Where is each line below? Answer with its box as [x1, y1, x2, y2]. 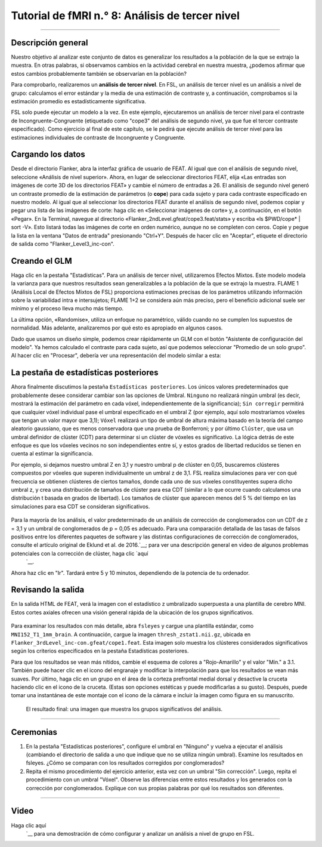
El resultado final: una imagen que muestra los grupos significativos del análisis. [26, 705, 223, 713]
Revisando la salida [11, 585, 85, 595]
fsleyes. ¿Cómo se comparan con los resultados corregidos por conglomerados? [26, 759, 225, 766]
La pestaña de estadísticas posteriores [11, 368, 159, 378]
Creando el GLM [11, 255, 73, 266]
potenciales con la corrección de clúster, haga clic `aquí [11, 550, 148, 557]
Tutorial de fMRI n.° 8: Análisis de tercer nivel [11, 9, 240, 22]
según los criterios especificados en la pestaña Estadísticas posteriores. [11, 648, 189, 655]
